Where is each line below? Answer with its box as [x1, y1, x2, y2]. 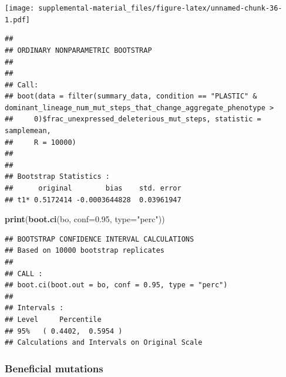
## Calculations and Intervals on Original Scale [5, 338, 203, 347]
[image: [5, 4, 35, 12]
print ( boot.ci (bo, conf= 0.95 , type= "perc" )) [5, 213, 165, 225]
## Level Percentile [5, 315, 102, 324]
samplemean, [5, 127, 51, 135]
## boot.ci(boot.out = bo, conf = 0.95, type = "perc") [5, 281, 228, 290]
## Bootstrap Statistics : [5, 172, 110, 181]
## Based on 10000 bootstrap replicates [5, 246, 165, 255]
